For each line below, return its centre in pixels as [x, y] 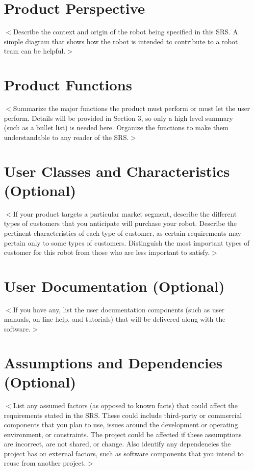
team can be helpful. [35, 51]
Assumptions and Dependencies [113, 362]
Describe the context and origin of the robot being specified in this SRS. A [126, 32]
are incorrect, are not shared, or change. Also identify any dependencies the [117, 444]
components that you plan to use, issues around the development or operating [121, 425]
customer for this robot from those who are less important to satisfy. [107, 252]
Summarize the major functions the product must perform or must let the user [131, 108]
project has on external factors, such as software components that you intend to [124, 453]
